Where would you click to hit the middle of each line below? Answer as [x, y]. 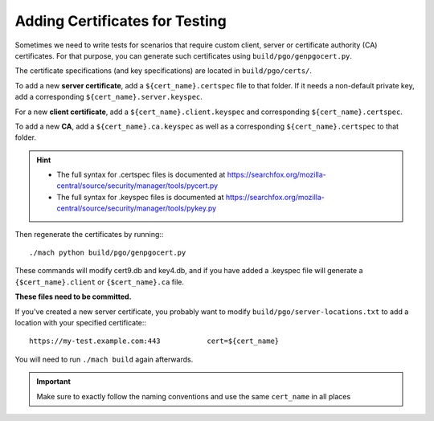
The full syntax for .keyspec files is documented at [140, 197]
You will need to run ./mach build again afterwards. [104, 359]
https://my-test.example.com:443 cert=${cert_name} [154, 341]
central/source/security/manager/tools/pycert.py [137, 186]
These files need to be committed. [73, 296]
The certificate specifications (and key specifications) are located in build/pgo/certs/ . [164, 71]
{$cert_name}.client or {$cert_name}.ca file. [100, 282]
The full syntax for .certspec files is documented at [141, 175]
